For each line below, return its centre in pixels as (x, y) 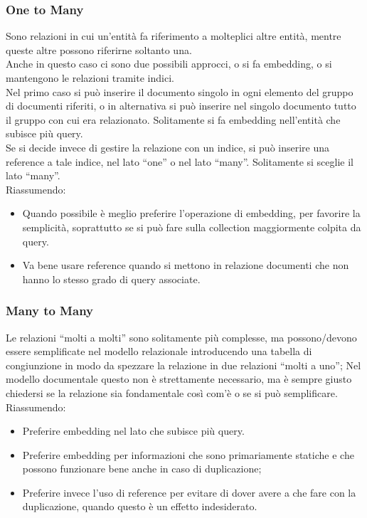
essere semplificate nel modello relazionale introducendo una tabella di (159, 351)
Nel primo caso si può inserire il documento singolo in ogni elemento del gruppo (180, 91)
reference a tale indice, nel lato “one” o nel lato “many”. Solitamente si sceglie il (180, 161)
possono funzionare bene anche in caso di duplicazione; (142, 469)
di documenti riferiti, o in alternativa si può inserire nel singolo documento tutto (181, 106)
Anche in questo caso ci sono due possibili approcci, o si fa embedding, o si (169, 64)
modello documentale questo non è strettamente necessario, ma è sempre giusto (179, 379)
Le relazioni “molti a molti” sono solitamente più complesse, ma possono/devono (181, 337)
